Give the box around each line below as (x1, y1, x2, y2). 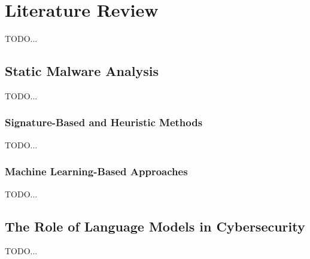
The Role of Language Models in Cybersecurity (5, 217, 305, 235)
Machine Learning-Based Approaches (5, 164, 188, 179)
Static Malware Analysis (5, 62, 159, 80)
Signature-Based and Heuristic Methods (5, 115, 203, 130)
